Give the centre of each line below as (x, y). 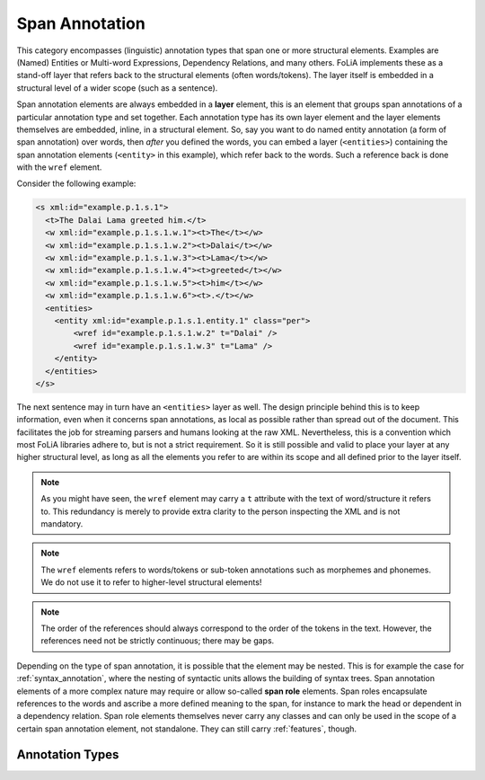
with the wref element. (59, 167)
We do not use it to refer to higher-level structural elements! (151, 582)
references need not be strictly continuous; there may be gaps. (158, 641)
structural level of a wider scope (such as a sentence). (117, 88)
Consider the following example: (76, 183)
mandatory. (62, 524)
